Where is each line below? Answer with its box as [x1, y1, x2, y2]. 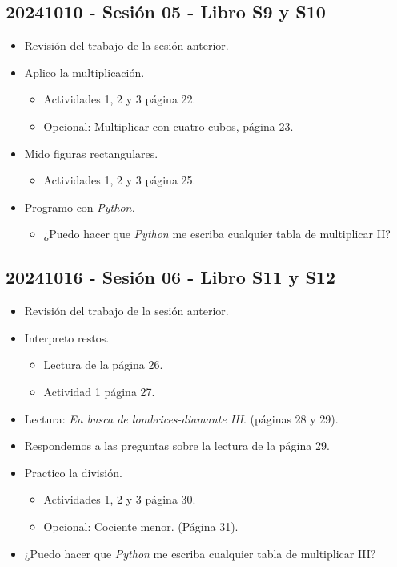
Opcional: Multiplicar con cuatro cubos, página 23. [43, 117, 294, 134]
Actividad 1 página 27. [43, 383, 155, 399]
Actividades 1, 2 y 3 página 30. [43, 491, 196, 508]
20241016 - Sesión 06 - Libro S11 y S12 [6, 265, 335, 290]
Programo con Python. [24, 198, 135, 215]
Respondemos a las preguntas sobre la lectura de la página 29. [24, 437, 330, 454]
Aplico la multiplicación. [24, 63, 145, 80]
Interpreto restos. [24, 329, 110, 346]
